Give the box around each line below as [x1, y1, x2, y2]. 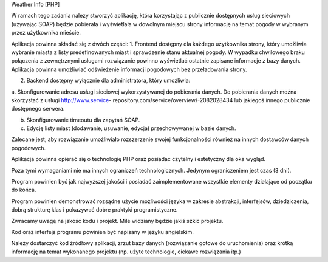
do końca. [11, 186, 36, 194]
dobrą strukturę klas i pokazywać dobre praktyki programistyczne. [11, 206, 178, 213]
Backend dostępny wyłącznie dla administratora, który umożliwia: [26, 77, 191, 84]
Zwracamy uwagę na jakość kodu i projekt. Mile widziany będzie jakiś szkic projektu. [11, 217, 224, 224]
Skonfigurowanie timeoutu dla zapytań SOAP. [26, 116, 140, 123]
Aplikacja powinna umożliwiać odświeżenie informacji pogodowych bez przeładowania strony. [11, 66, 247, 73]
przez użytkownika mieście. [11, 29, 81, 36]
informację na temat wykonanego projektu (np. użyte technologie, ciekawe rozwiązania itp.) [11, 248, 241, 255]
